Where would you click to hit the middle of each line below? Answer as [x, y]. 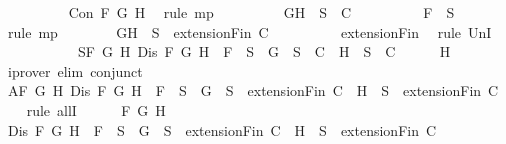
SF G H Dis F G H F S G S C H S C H [264, 51]
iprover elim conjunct [75, 70]
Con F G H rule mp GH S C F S [261, 12]
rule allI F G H [96, 109]
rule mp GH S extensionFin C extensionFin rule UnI [249, 31]
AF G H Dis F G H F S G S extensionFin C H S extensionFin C [253, 90]
